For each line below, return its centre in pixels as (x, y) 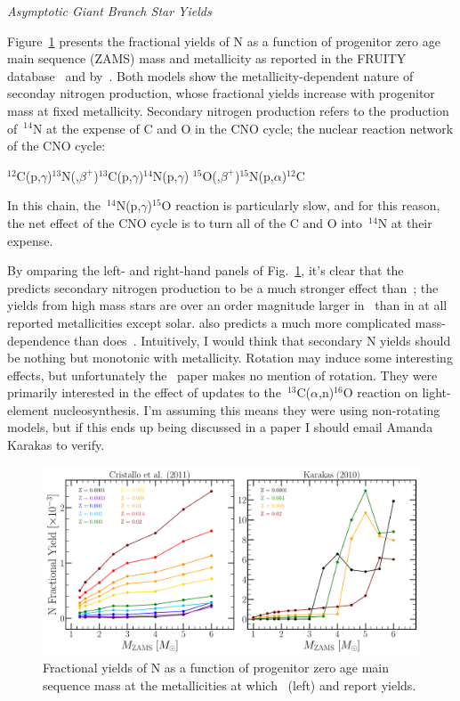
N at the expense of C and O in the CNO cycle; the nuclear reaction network (243, 128)
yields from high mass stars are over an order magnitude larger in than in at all (227, 305)
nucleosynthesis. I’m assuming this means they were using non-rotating (246, 409)
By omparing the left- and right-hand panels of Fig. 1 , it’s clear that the (206, 270)
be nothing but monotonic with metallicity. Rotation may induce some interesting (230, 358)
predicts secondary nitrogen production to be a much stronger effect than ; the (223, 287)
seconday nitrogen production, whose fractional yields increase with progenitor (221, 93)
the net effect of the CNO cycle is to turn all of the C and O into (185, 222)
